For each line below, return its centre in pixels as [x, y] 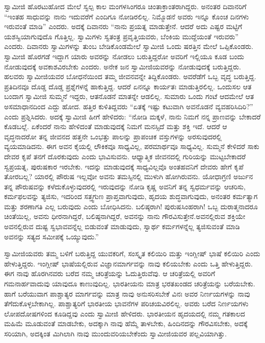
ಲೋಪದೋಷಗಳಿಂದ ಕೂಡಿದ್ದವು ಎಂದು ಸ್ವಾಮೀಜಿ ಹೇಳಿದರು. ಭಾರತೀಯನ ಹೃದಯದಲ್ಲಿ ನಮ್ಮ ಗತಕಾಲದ [125, 313]
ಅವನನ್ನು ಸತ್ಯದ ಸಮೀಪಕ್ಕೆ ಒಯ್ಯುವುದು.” [51, 236]
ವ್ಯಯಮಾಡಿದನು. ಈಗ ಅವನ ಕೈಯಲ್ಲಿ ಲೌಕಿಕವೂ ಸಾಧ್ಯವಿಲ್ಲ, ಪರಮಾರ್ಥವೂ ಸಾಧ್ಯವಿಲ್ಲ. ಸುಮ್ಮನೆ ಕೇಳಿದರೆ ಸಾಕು [132, 146]
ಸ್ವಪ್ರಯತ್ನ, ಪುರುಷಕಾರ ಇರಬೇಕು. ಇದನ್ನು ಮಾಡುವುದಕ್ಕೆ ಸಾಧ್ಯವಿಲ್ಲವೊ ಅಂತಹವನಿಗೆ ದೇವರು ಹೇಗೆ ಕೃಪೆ [124, 166]
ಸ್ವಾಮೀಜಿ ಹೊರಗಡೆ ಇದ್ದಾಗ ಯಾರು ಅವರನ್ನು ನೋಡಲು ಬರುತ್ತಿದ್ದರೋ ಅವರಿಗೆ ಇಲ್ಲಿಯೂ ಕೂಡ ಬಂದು [124, 56]
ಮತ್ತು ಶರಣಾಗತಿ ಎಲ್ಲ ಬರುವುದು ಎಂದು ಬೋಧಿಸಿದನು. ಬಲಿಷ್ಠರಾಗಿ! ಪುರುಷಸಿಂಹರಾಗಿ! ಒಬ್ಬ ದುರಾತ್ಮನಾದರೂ [131, 206]
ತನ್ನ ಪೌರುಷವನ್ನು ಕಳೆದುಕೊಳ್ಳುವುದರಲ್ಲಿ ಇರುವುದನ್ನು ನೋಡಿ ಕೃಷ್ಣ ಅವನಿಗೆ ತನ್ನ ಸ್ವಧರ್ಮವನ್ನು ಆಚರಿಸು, [125, 186]
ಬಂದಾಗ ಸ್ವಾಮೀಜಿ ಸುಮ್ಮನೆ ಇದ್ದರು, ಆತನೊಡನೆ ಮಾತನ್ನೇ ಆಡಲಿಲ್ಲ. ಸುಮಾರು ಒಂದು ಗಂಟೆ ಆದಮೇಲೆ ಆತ [129, 96]
